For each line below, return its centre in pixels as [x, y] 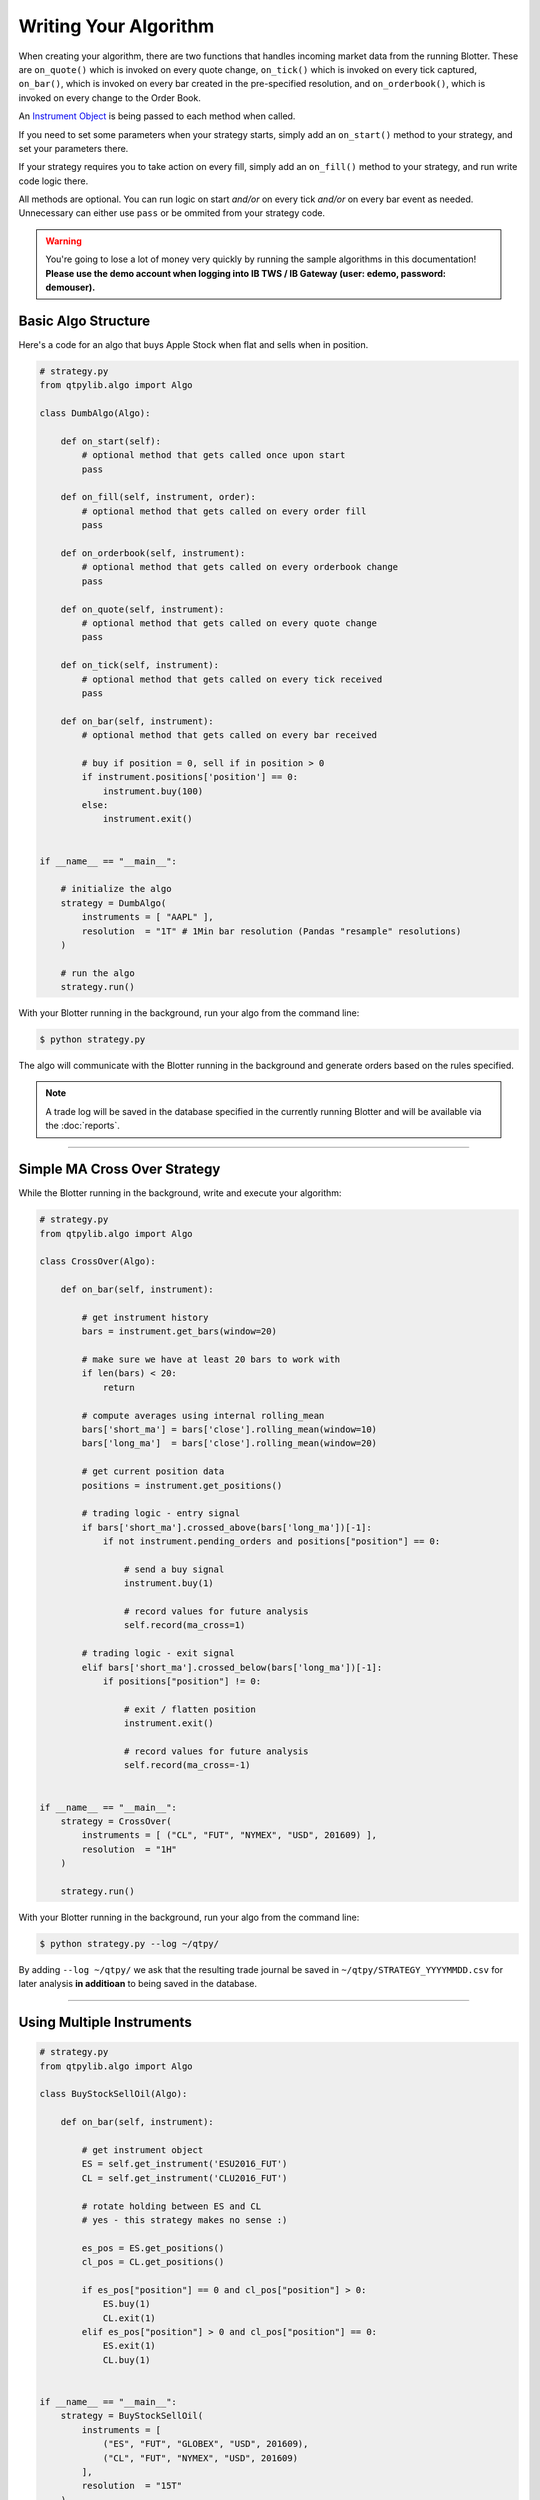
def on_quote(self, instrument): [142, 609]
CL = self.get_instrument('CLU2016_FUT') [184, 2178]
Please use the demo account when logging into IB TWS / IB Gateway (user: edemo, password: [246, 273]
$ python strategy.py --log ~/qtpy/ [129, 1943]
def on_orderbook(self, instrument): [153, 553]
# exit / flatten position [190, 1709]
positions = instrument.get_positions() [182, 1485]
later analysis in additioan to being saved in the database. [137, 1984]
